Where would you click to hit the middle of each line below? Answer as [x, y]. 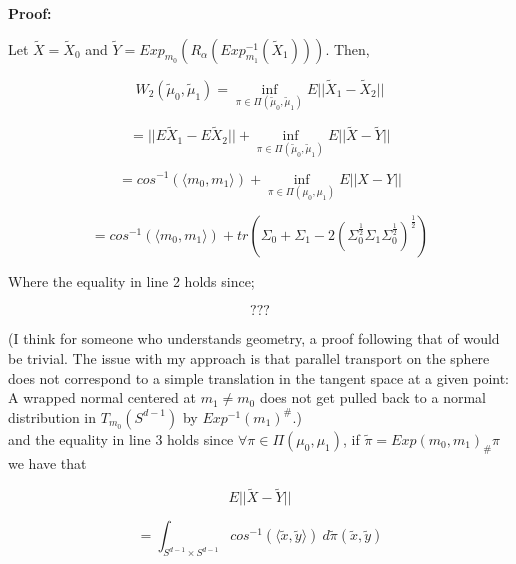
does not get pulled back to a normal [372, 397]
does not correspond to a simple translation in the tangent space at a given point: [259, 377]
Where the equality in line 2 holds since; [131, 280]
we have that [47, 462]
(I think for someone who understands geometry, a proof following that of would [254, 338]
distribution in [52, 416]
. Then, [347, 48]
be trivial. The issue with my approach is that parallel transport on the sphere [249, 357]
